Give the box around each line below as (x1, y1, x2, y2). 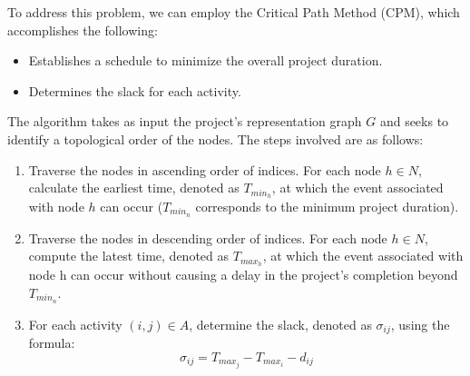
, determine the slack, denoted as (189, 314, 372, 333)
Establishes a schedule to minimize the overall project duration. (28, 51, 383, 70)
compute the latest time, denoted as (28, 246, 230, 265)
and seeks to (379, 112, 449, 131)
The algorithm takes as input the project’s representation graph (7, 112, 362, 131)
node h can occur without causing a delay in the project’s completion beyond (28, 265, 458, 284)
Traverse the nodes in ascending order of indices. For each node (28, 160, 381, 179)
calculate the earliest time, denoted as (28, 178, 240, 197)
